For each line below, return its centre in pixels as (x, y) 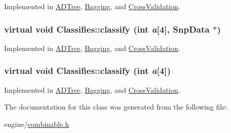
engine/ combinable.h (37, 124)
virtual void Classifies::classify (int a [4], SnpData (107, 29)
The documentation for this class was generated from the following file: (116, 107)
